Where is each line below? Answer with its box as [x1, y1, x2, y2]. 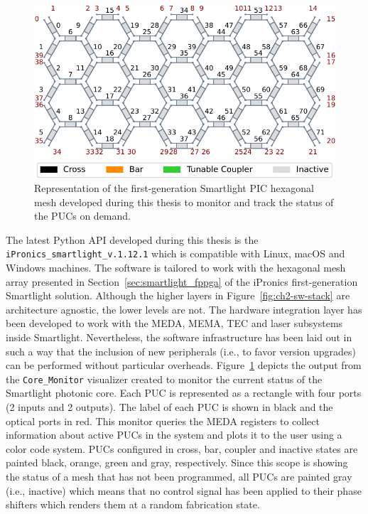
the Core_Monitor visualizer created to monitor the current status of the [6, 371, 323, 386]
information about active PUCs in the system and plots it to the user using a [6, 427, 342, 442]
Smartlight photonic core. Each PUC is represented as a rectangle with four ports [6, 385, 362, 400]
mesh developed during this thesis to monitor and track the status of [34, 194, 334, 209]
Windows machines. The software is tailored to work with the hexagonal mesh [6, 259, 346, 274]
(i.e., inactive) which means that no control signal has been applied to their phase [6, 483, 362, 498]
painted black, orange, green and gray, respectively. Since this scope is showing [6, 455, 348, 470]
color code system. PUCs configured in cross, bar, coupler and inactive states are [6, 441, 358, 456]
